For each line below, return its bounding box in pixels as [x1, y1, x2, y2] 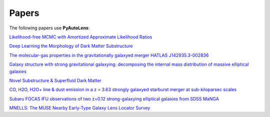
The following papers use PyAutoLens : [9, 25, 90, 31]
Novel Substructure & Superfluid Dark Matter [9, 77, 102, 83]
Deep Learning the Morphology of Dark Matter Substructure [9, 43, 133, 49]
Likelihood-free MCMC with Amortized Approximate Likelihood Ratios [9, 34, 152, 40]
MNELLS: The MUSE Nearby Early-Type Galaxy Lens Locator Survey [9, 105, 150, 111]
